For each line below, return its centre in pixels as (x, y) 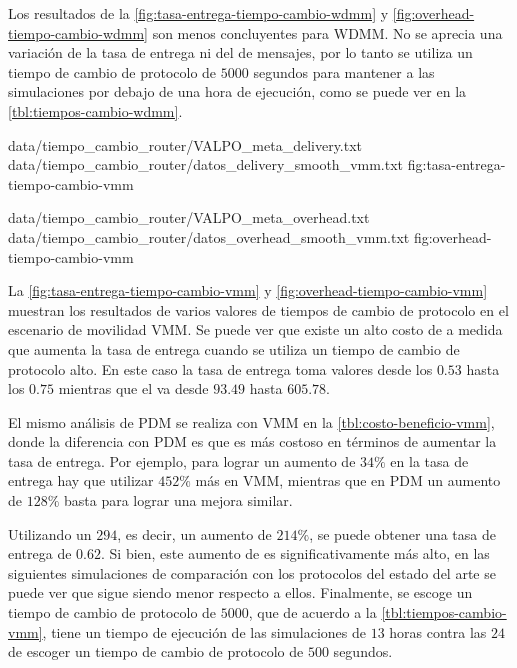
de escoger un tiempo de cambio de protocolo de (156, 651)
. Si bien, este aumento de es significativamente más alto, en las (295, 553)
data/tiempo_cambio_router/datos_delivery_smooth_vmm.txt (206, 164)
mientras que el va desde (133, 388)
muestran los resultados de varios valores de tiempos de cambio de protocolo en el (258, 309)
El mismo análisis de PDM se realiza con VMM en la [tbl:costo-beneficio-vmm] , (251, 421)
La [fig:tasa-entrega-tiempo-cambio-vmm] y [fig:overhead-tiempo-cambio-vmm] (248, 290)
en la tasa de (429, 460)
